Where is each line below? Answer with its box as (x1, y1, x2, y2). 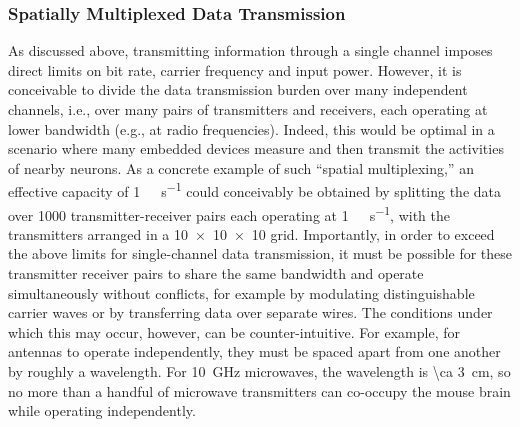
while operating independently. (8, 400, 196, 421)
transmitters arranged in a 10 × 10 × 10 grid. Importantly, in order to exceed (8, 223, 495, 244)
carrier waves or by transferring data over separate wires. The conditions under (8, 302, 493, 323)
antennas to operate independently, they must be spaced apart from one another (8, 341, 501, 362)
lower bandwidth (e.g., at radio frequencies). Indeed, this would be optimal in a (8, 118, 495, 139)
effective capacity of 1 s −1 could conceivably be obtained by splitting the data (8, 178, 502, 202)
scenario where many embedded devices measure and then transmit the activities (8, 138, 504, 159)
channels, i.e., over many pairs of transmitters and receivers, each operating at (8, 99, 488, 119)
